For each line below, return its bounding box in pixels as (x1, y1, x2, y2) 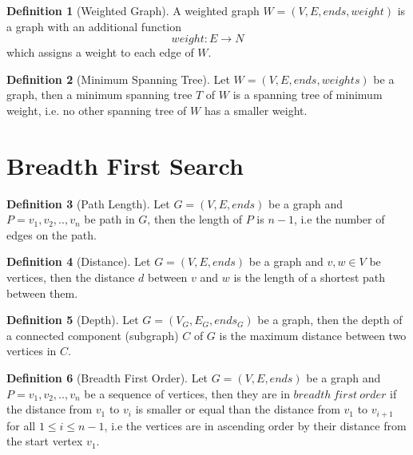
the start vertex (6, 433, 83, 449)
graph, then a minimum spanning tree (6, 86, 193, 103)
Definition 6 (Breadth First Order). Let (6, 370, 208, 386)
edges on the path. (6, 226, 97, 243)
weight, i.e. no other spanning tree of (6, 101, 187, 118)
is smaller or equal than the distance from (135, 401, 340, 417)
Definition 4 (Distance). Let (6, 253, 151, 270)
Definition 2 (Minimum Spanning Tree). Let (6, 70, 230, 87)
